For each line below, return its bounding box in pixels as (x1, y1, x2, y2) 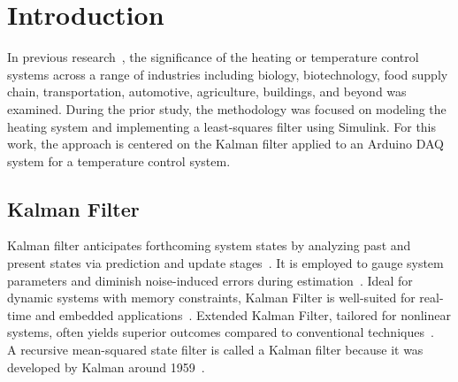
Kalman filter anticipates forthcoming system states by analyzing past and (7, 236, 411, 255)
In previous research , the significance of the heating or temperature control (7, 48, 419, 66)
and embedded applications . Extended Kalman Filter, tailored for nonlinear (34, 305, 451, 324)
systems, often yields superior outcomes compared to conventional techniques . (7, 323, 434, 341)
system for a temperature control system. (7, 151, 231, 170)
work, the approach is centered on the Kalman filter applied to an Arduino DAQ (7, 134, 444, 153)
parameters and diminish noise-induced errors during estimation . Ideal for (7, 271, 413, 289)
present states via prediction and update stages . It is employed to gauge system (7, 254, 444, 272)
